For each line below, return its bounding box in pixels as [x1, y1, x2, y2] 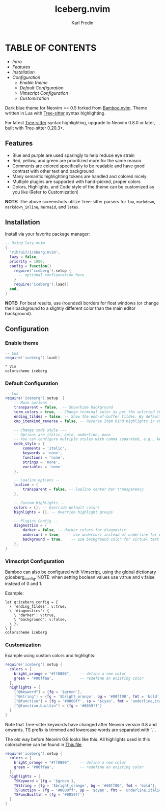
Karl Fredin [71, 20, 94, 26]
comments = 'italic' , [23, 446, 67, 451]
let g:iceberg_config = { [5, 599, 58, 605]
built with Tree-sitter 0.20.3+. [5, 125, 65, 131]
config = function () [9, 263, 52, 268]
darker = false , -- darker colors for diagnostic [23, 528, 126, 533]
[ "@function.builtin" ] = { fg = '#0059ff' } [14, 703, 102, 708]
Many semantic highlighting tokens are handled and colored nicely [12, 173, 147, 179]
